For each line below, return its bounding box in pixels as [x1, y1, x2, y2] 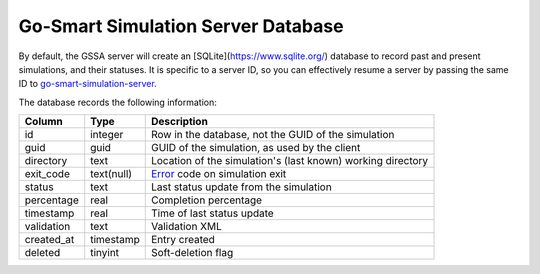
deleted [24, 246, 61, 260]
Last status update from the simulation [150, 180, 332, 194]
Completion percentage [150, 193, 263, 207]
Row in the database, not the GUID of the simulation [150, 128, 395, 142]
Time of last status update [150, 206, 274, 220]
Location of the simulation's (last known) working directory [150, 154, 429, 168]
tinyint [90, 246, 120, 260]
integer [90, 128, 124, 142]
